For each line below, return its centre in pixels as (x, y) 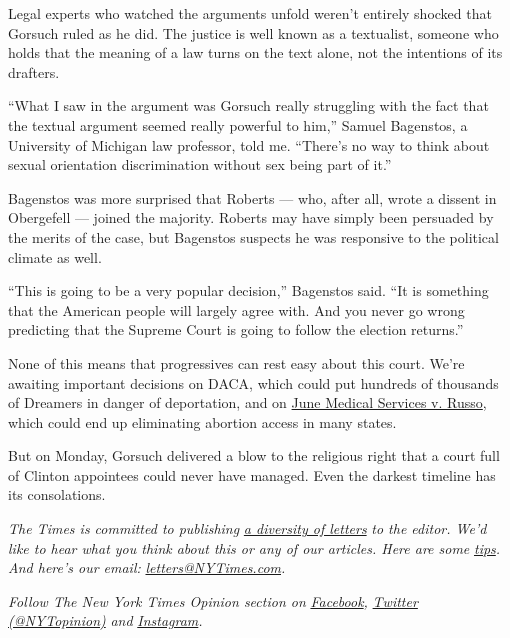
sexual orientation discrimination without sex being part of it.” (200, 164)
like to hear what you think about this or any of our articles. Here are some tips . (254, 547)
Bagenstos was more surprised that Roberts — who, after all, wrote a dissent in (252, 197)
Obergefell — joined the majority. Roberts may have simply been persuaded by (251, 217)
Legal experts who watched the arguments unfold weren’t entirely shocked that (250, 13)
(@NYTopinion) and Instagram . (105, 620)
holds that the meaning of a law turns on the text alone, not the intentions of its (255, 52)
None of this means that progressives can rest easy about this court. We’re (236, 362)
